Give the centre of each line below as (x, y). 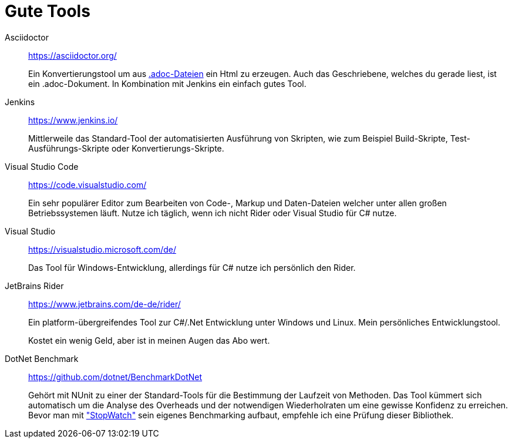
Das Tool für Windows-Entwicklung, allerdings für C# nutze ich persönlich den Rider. (192, 267)
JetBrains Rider (34, 286)
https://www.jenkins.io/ (73, 120)
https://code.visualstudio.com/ (87, 184)
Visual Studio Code (42, 166)
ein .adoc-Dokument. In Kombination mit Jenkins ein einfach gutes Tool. (167, 83)
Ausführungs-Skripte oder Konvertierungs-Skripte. (126, 148)
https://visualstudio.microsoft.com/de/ (102, 249)
